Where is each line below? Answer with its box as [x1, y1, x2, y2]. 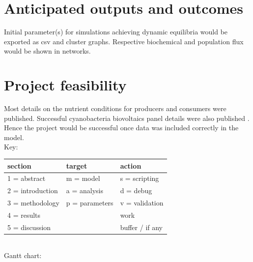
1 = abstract [7, 173, 46, 183]
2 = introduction [7, 185, 58, 196]
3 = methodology [7, 198, 59, 208]
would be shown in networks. [4, 46, 91, 56]
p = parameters [66, 198, 113, 208]
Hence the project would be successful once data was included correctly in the [4, 122, 239, 133]
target [66, 160, 87, 171]
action [120, 160, 141, 171]
